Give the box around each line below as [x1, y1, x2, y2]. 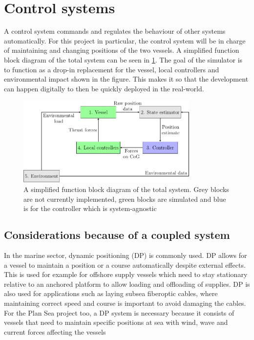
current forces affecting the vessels [4, 326, 106, 337]
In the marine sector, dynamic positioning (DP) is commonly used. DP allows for [4, 250, 247, 260]
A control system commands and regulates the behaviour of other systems [4, 26, 226, 36]
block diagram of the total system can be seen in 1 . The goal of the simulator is [4, 54, 243, 64]
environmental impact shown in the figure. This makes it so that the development [4, 74, 249, 84]
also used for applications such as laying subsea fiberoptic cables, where [4, 288, 218, 298]
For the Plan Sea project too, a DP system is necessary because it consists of [4, 307, 234, 318]
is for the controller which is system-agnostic [23, 203, 157, 213]
